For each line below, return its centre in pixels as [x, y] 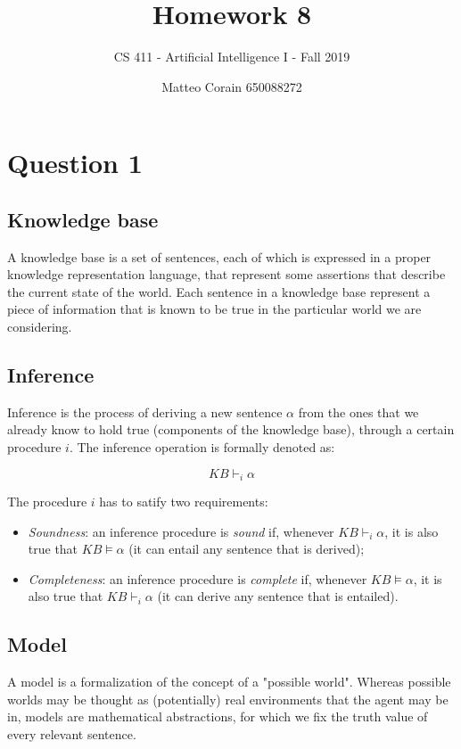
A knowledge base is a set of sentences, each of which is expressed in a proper [219, 256]
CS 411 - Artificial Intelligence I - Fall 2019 [232, 57]
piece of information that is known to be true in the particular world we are [214, 309]
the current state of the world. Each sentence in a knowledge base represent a [219, 291]
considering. [40, 327]
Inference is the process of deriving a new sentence [145, 412]
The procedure [47, 502]
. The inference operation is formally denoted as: [202, 447]
